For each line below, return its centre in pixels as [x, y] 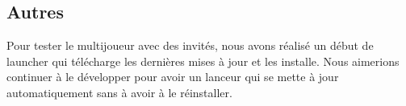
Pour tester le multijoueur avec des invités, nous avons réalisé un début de [190, 45]
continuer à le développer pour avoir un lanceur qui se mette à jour [173, 77]
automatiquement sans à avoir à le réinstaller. [119, 92]
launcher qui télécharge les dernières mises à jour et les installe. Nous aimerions [203, 61]
